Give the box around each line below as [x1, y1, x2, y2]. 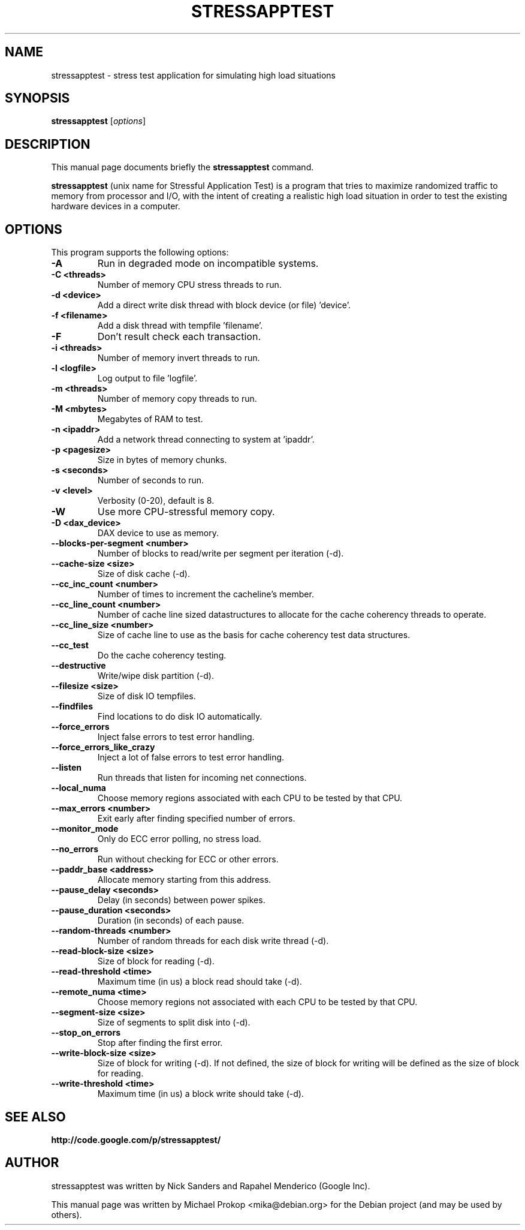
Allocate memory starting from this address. [97, 874, 271, 885]
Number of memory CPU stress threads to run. [97, 279, 282, 290]
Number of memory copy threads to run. [97, 393, 257, 404]
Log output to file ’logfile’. [97, 373, 198, 384]
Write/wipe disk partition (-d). [97, 670, 214, 681]
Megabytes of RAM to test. [97, 414, 203, 425]
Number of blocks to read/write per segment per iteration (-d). [97, 548, 344, 559]
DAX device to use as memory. [97, 528, 219, 539]
